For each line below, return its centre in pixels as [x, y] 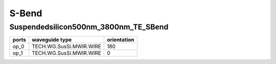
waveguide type [52, 40]
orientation [121, 40]
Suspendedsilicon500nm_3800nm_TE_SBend [89, 27]
